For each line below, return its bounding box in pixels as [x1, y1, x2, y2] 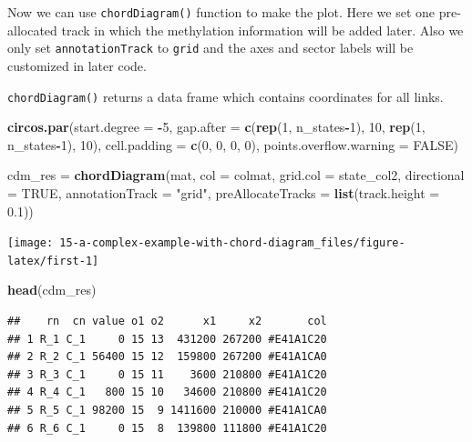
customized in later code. [7, 55, 147, 75]
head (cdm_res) [7, 280, 97, 299]
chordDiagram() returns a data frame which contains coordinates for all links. [7, 86, 444, 105]
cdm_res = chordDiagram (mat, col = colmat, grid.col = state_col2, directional [7, 166, 465, 185]
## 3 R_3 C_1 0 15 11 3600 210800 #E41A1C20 [7, 367, 327, 381]
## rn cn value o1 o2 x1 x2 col [7, 315, 327, 328]
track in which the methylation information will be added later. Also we [61, 20, 464, 39]
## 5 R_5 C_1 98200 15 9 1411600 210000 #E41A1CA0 [7, 404, 327, 417]
